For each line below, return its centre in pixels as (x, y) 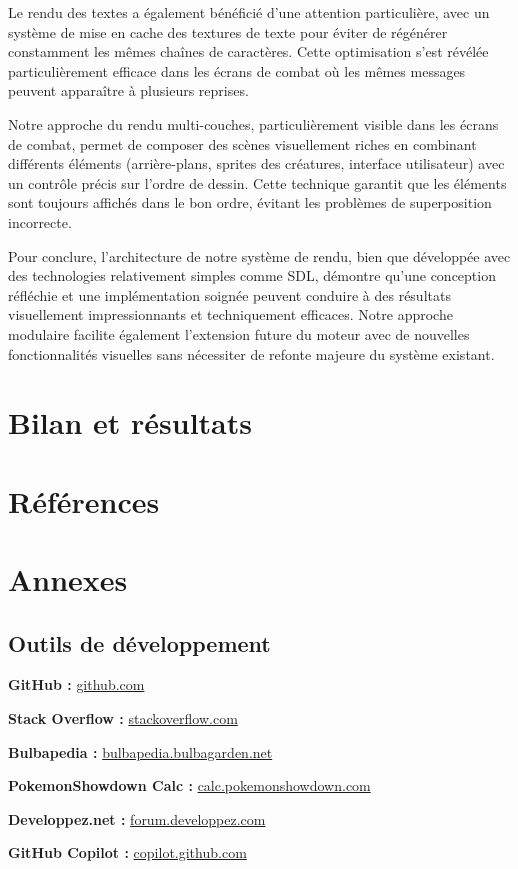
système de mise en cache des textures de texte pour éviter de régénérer (228, 31)
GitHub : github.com (76, 684)
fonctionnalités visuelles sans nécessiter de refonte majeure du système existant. (251, 353)
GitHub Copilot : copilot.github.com (127, 852)
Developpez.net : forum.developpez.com (137, 818)
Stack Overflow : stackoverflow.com (123, 718)
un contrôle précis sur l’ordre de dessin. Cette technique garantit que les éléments (257, 182)
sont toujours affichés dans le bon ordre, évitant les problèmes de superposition (250, 202)
